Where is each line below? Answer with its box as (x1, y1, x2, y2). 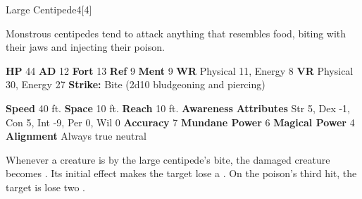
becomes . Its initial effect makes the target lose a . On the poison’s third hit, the (6, 166, 357, 181)
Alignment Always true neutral (6, 128, 146, 143)
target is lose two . (6, 179, 85, 194)
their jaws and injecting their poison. (6, 40, 165, 54)
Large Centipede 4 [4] (6, 2, 92, 16)
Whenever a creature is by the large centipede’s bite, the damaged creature (6, 152, 330, 167)
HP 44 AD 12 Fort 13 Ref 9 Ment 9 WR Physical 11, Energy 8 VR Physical (6, 63, 354, 78)
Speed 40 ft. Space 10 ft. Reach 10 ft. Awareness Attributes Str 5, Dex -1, (6, 100, 350, 115)
